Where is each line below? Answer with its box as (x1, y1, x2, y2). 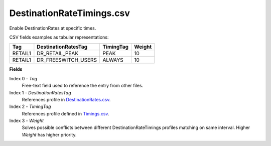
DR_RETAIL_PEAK (37, 50, 79, 57)
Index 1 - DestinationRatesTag (9, 89, 71, 95)
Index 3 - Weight (9, 118, 44, 124)
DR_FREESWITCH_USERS (37, 57, 97, 64)
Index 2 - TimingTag (9, 103, 51, 110)
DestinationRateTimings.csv (9, 8, 130, 19)
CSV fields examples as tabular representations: (9, 34, 109, 40)
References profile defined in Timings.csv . (22, 110, 109, 116)
